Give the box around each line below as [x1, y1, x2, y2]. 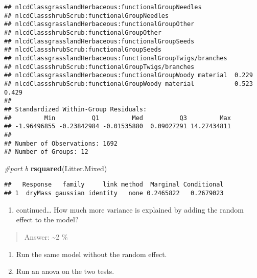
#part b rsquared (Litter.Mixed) [4, 163, 107, 173]
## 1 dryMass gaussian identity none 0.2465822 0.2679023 [4, 190, 224, 197]
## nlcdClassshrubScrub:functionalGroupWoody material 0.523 [4, 80, 253, 87]
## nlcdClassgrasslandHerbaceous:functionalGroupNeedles [4, 4, 202, 11]
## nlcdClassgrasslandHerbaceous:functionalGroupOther [4, 20, 195, 28]
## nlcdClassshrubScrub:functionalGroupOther [4, 29, 161, 36]
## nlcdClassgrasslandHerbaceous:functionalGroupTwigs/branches [4, 54, 227, 62]
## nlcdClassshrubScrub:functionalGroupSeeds [4, 46, 161, 54]
